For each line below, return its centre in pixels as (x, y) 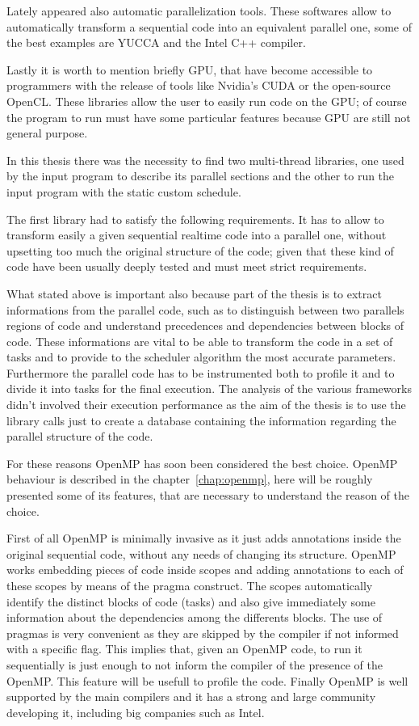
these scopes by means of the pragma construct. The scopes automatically (190, 585)
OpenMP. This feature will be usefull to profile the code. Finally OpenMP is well (207, 680)
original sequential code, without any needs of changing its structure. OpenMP (201, 553)
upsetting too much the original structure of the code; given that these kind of (200, 250)
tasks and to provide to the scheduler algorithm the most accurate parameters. (201, 357)
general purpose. (47, 133)
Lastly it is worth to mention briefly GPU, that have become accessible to (190, 69)
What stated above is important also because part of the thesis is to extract (194, 293)
